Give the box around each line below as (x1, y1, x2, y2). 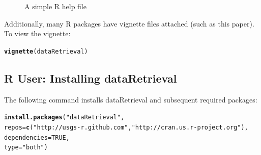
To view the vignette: (4, 28, 71, 39)
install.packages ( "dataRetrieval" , (4, 114, 125, 121)
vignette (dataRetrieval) (4, 47, 88, 55)
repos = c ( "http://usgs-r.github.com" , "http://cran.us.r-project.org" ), (4, 123, 248, 131)
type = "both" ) (4, 144, 48, 151)
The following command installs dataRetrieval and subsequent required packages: (4, 94, 257, 105)
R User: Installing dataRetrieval (4, 70, 177, 86)
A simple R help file (24, 1, 86, 11)
